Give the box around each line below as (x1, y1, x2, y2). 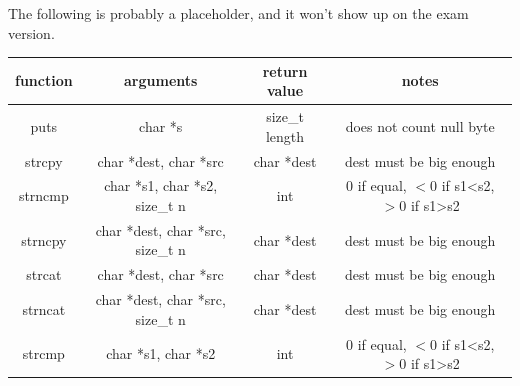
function (15, 70, 73, 91)
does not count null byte (345, 115, 495, 136)
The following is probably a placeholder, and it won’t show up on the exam (8, 3, 469, 23)
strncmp (18, 185, 69, 206)
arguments (124, 70, 198, 91)
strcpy (25, 150, 63, 171)
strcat (26, 264, 62, 285)
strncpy (21, 229, 67, 250)
